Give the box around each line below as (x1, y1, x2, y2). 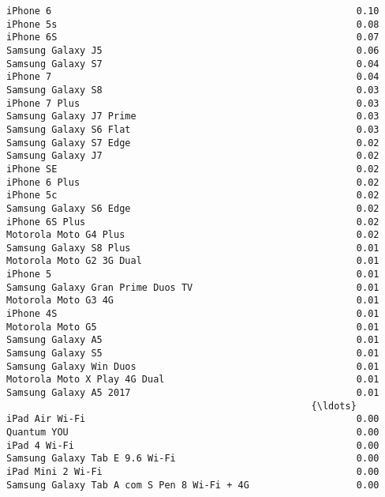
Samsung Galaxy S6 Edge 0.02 (6, 202, 379, 214)
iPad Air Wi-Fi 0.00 (6, 413, 379, 425)
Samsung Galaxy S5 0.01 (6, 348, 379, 360)
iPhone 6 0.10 (6, 6, 379, 17)
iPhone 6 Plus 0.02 (6, 176, 379, 188)
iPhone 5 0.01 (6, 269, 379, 281)
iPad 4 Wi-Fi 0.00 (6, 439, 379, 451)
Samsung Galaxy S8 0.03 (6, 84, 379, 96)
